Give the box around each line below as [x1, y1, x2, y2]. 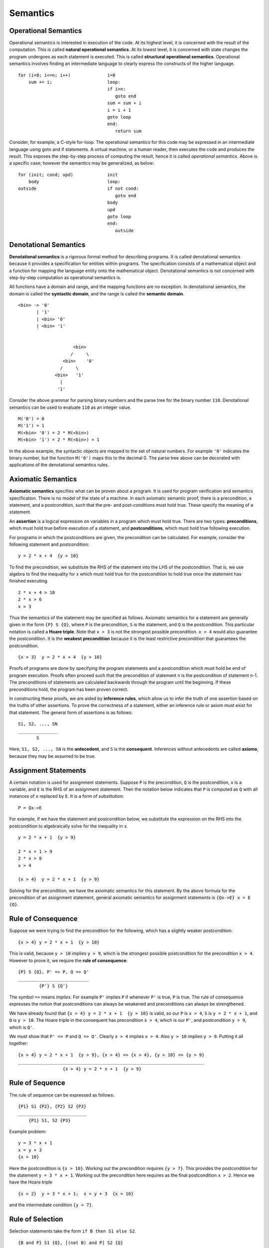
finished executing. [9, 578, 49, 584]
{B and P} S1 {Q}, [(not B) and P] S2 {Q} [18, 1240, 124, 1246]
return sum [115, 128, 142, 134]
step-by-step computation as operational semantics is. [9, 275, 122, 281]
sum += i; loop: [28, 79, 121, 85]
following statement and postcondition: [9, 541, 90, 547]
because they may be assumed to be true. [9, 753, 96, 759]
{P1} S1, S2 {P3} [28, 1117, 71, 1123]
